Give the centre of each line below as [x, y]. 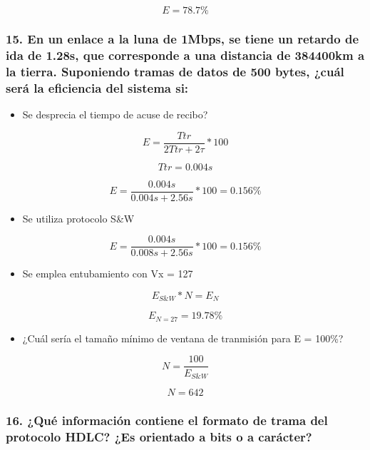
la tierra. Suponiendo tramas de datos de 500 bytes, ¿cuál [175, 71]
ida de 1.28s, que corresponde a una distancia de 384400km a [185, 55]
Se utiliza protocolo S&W [78, 218]
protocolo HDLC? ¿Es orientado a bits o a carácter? [159, 436]
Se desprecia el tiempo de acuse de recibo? [115, 114]
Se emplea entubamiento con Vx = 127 [108, 273]
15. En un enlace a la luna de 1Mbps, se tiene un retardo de [183, 38]
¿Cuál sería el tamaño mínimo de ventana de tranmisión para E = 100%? [183, 338]
